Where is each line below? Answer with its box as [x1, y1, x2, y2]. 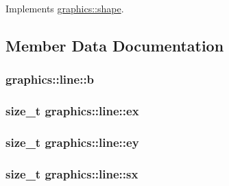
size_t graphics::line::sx [5, 165, 138, 182]
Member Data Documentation [5, 34, 224, 56]
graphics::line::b [5, 71, 95, 88]
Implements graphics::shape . [5, 1, 124, 15]
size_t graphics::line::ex [5, 102, 139, 119]
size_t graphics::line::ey [5, 133, 139, 150]
